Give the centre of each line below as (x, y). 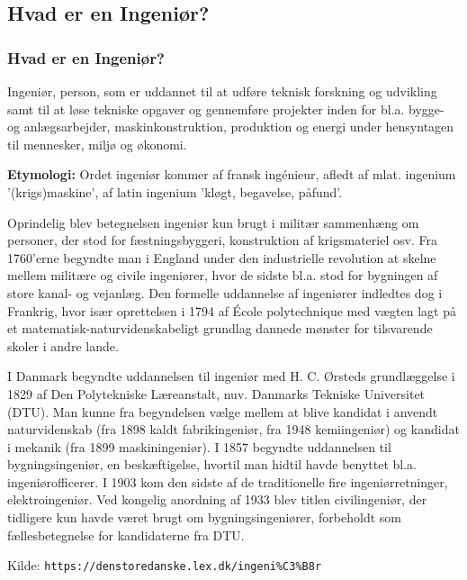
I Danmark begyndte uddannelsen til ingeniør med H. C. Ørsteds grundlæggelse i (231, 376)
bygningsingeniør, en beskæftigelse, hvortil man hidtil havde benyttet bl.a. (212, 464)
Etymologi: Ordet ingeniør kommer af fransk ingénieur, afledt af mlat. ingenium (232, 174)
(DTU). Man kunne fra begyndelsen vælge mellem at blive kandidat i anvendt (223, 411)
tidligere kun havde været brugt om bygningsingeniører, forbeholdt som (204, 517)
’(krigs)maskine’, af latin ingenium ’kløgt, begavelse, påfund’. (175, 191)
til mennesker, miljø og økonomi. (97, 144)
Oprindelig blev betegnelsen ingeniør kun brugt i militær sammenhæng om (213, 222)
